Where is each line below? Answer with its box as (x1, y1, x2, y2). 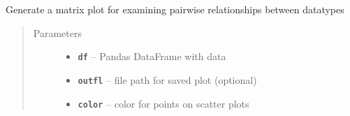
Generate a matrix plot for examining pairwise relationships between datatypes (6, 2, 344, 16)
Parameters (33, 25, 82, 40)
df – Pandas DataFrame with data (78, 49, 226, 64)
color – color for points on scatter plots (78, 96, 249, 110)
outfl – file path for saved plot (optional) (78, 72, 257, 87)
